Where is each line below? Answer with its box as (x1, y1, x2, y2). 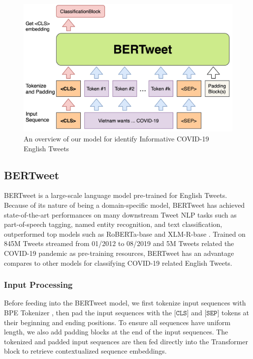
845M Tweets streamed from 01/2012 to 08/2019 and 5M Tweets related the (4, 238, 234, 249)
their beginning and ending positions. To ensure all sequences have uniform (4, 317, 231, 327)
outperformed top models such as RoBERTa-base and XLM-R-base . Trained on (4, 228, 246, 239)
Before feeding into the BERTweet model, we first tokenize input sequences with (4, 298, 246, 308)
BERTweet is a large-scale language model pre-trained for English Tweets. (4, 190, 227, 200)
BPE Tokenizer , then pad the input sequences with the (4, 307, 172, 317)
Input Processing (4, 278, 73, 291)
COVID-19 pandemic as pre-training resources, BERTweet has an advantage (4, 248, 234, 258)
